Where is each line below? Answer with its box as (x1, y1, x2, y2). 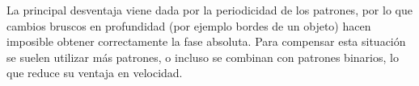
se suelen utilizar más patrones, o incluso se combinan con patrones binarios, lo (6, 48, 399, 65)
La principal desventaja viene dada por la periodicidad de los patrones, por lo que (6, 2, 413, 18)
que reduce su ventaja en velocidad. (6, 64, 183, 81)
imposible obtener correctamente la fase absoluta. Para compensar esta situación (6, 33, 406, 50)
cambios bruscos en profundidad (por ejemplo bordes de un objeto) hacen (6, 17, 371, 34)
